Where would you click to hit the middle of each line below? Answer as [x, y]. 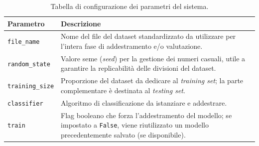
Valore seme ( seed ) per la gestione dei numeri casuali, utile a [153, 58]
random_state [29, 64]
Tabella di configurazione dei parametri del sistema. [129, 6]
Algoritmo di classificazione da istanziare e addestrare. [144, 102]
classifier [25, 103]
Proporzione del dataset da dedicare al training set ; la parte [152, 80]
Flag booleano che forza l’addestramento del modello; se [146, 115]
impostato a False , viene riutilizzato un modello [135, 125]
